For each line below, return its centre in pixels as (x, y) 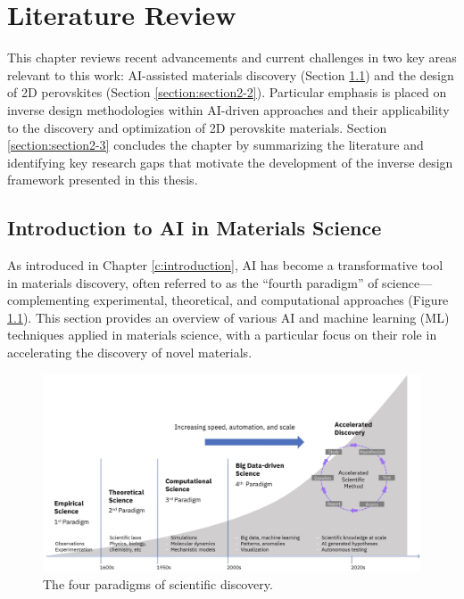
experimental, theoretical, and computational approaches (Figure (271, 300)
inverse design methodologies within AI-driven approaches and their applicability (228, 109)
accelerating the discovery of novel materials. (130, 353)
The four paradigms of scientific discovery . (158, 583)
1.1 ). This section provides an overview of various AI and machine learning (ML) (228, 317)
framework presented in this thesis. (103, 180)
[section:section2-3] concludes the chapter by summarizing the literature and (215, 145)
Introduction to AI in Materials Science (195, 228)
